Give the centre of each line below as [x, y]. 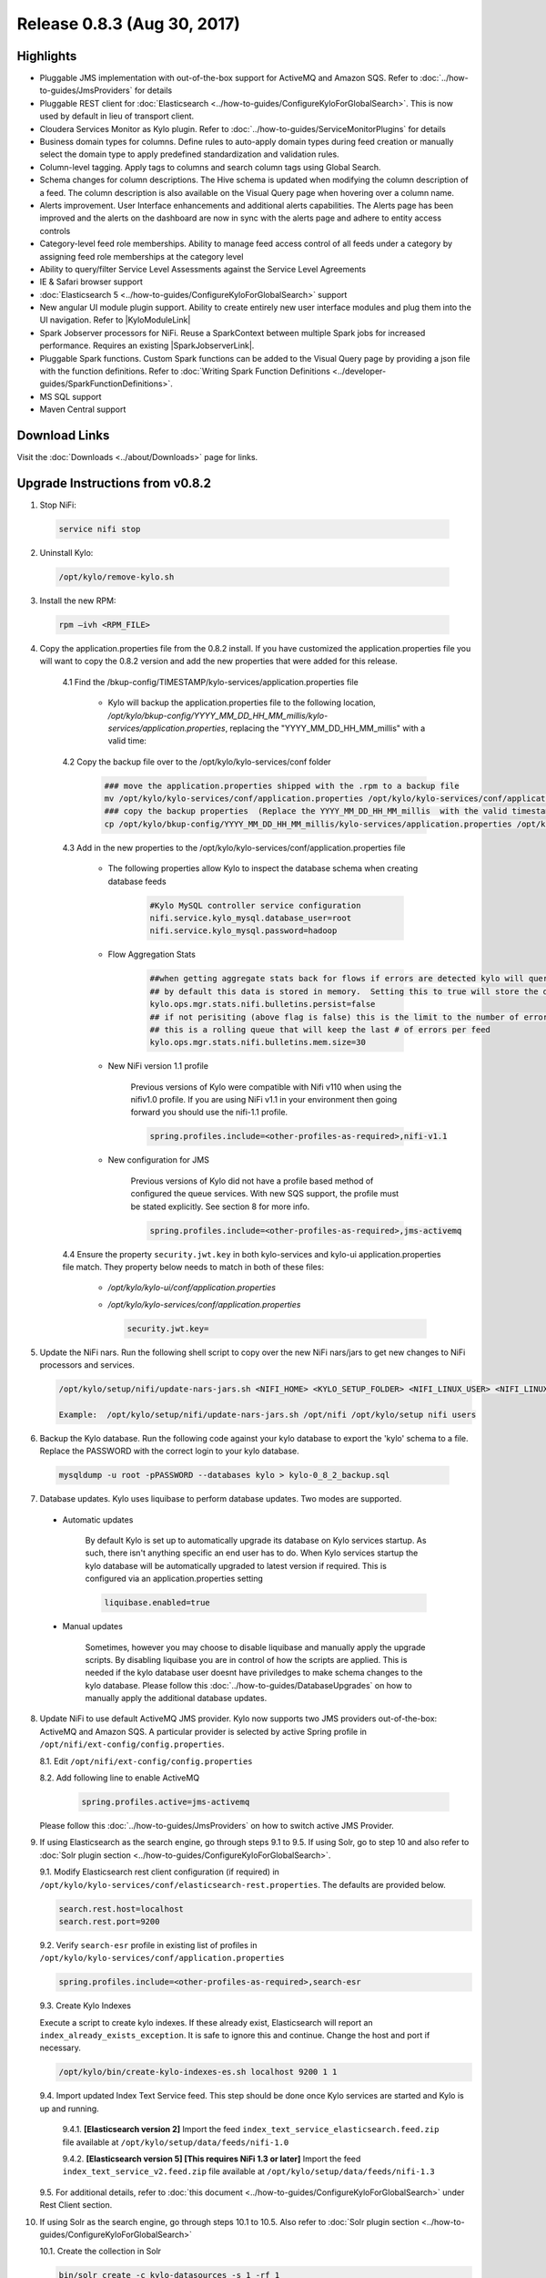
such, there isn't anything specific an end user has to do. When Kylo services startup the [252, 1553]
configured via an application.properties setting [174, 1579]
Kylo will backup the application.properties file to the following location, [242, 703]
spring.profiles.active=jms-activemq [166, 1802]
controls [55, 231]
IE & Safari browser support [91, 282]
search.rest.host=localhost [121, 1909]
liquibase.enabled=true [157, 1603]
